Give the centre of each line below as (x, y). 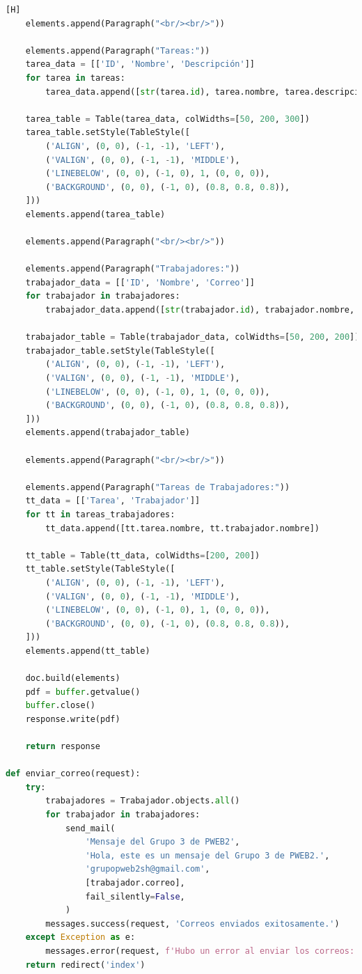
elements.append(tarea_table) (95, 214)
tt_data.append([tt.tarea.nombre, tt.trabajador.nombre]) (183, 528)
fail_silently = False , (135, 896)
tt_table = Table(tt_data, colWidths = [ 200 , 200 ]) (143, 555)
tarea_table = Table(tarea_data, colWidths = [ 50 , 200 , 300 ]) (167, 119)
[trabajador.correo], (135, 883)
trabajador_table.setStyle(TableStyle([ (120, 351)
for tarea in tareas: (75, 78)
